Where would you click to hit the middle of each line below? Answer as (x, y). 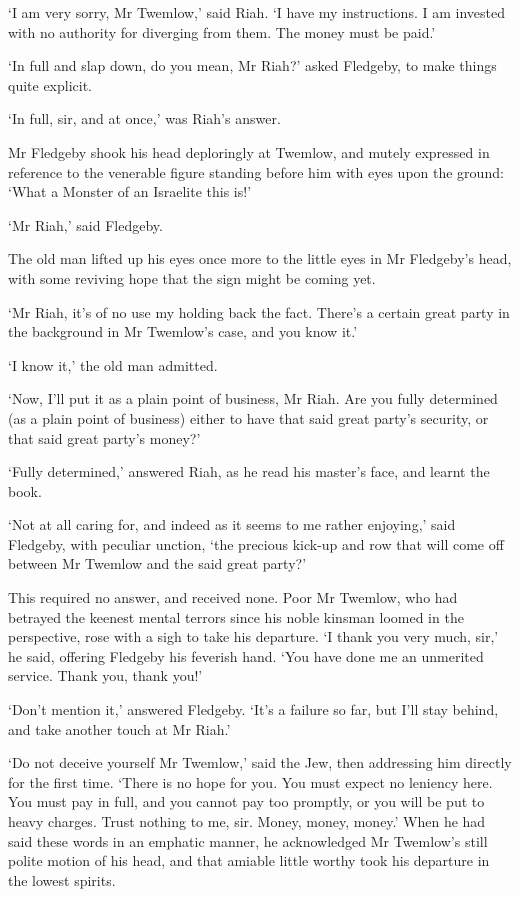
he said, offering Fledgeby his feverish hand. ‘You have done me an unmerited (246, 655)
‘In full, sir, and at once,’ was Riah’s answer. (144, 118)
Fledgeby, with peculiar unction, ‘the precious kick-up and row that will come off (256, 543)
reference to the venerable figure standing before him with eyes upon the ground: (256, 171)
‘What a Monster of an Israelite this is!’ (130, 191)
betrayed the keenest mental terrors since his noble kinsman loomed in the (236, 616)
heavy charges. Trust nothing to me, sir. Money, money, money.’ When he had (247, 821)
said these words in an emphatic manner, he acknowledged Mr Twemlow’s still (248, 840)
